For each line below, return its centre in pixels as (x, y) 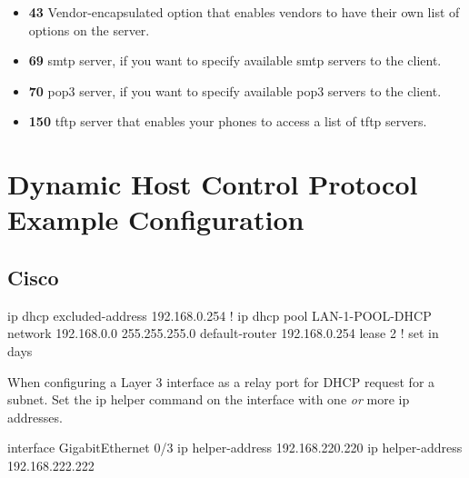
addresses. (35, 417)
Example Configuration (156, 219)
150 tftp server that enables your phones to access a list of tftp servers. (228, 121)
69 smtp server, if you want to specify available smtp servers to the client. (235, 60)
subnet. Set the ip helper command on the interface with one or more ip (209, 399)
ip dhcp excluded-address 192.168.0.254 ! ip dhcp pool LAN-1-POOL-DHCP (220, 315)
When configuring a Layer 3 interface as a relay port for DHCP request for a (221, 381)
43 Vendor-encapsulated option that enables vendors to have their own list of (244, 12)
